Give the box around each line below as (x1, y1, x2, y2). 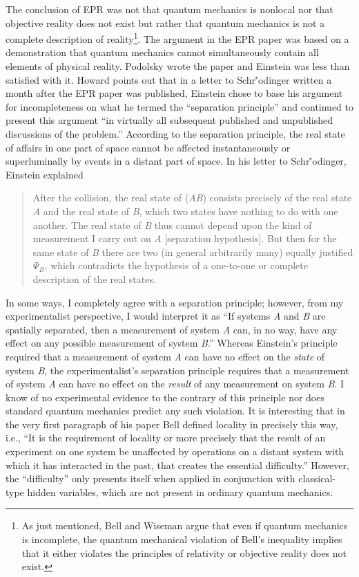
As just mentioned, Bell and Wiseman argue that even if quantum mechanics (21, 518, 348, 533)
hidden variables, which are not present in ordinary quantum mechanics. (27, 484, 333, 499)
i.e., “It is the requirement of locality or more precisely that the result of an (6, 430, 326, 445)
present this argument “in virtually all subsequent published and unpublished (6, 113, 333, 127)
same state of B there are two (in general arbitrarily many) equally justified (32, 244, 353, 259)
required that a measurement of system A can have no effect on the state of (6, 349, 325, 363)
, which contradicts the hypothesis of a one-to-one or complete (44, 258, 308, 273)
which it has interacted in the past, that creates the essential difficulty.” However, (6, 457, 349, 472)
